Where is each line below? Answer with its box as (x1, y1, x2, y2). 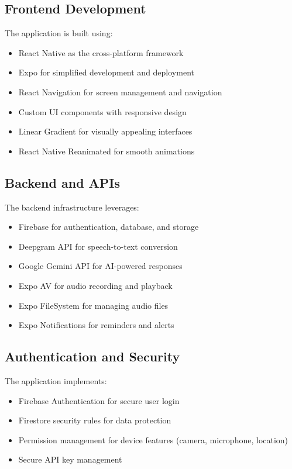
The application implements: (5, 374, 107, 387)
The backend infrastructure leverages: (5, 201, 139, 213)
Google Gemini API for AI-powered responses (18, 260, 183, 272)
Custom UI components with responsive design (18, 105, 187, 118)
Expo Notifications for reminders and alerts (18, 319, 174, 331)
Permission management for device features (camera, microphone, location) (18, 433, 288, 446)
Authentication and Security (5, 347, 180, 365)
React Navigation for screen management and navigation (18, 85, 222, 98)
